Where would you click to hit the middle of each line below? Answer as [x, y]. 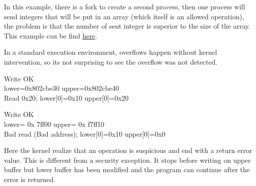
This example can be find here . [51, 35]
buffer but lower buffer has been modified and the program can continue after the [127, 169]
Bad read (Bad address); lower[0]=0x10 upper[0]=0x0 [85, 133]
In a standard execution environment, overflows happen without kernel [111, 52]
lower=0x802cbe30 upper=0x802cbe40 [62, 88]
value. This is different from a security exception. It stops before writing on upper [128, 160]
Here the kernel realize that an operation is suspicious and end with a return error [128, 150]
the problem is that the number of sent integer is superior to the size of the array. [127, 26]
